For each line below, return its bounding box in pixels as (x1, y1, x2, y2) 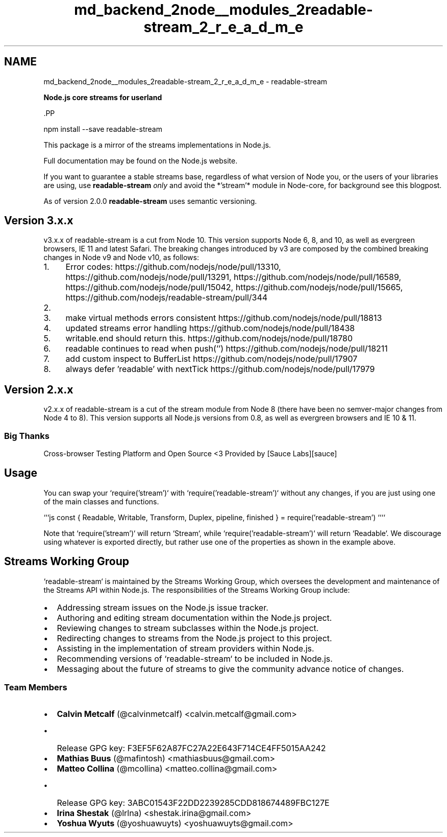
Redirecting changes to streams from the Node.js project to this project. (57, 633, 332, 643)
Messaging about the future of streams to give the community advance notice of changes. (57, 663, 404, 674)
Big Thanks (4, 430, 49, 441)
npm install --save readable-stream (43, 124, 162, 133)
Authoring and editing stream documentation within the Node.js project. (57, 612, 332, 623)
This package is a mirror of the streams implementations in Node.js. (43, 140, 271, 149)
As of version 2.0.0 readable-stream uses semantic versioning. (43, 196, 257, 205)
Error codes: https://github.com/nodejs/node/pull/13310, (65, 262, 281, 272)
